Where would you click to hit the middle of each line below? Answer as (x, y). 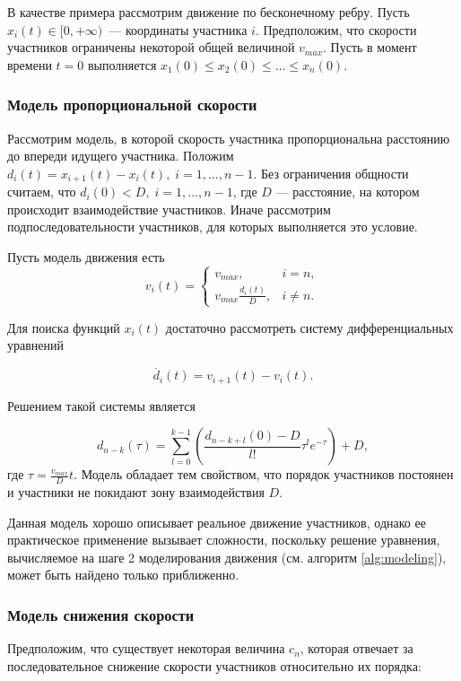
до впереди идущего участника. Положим (121, 156)
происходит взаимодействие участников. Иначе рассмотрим (169, 209)
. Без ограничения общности (331, 173)
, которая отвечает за (357, 648)
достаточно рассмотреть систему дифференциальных (309, 327)
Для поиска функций (64, 327)
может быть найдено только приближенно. (123, 575)
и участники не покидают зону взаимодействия (136, 492)
